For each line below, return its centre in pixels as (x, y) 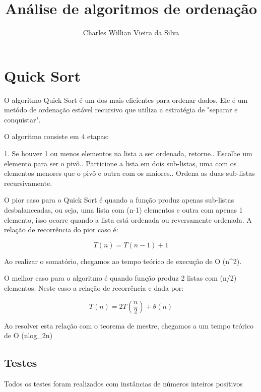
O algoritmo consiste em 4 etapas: (56, 136)
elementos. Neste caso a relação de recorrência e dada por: (94, 287)
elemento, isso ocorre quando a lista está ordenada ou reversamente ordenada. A (128, 219)
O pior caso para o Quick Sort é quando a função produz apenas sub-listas (119, 200)
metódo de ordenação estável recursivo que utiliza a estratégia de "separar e (121, 110)
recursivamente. (28, 183)
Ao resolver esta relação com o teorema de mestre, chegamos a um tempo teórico (129, 325)
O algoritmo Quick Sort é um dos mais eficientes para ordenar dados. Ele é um (126, 100)
